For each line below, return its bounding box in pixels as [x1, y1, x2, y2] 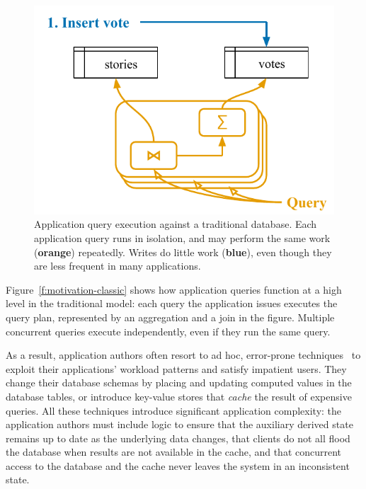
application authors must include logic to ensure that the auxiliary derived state [6, 417, 353, 432]
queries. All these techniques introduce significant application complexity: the [6, 403, 342, 418]
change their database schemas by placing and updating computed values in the [6, 375, 352, 390]
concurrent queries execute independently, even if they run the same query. [6, 323, 331, 338]
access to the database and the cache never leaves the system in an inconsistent [6, 458, 350, 473]
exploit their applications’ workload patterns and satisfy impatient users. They [6, 361, 347, 376]
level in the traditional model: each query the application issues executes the [6, 296, 338, 311]
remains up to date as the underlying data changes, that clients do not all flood [6, 430, 350, 445]
